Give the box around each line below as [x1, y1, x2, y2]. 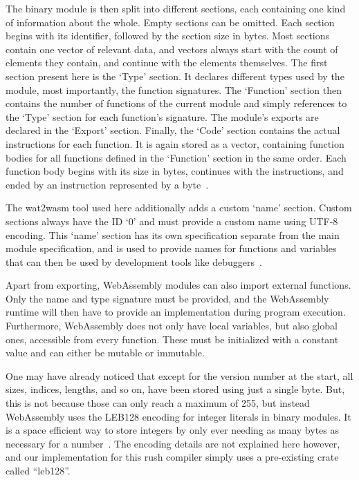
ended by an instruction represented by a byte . [6, 177, 209, 191]
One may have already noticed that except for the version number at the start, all [6, 368, 353, 383]
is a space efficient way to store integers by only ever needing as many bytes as [6, 423, 339, 437]
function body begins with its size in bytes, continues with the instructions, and [6, 164, 344, 178]
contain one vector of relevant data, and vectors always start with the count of [6, 41, 338, 56]
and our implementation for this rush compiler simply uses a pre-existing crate [6, 450, 339, 464]
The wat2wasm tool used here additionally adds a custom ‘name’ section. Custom [6, 200, 352, 215]
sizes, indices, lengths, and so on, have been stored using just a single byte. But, [6, 382, 345, 396]
